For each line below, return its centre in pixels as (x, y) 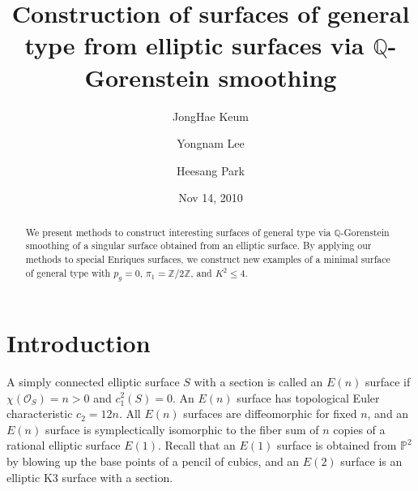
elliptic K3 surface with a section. (90, 477)
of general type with (68, 272)
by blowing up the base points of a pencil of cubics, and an (153, 461)
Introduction (79, 343)
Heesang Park (211, 170)
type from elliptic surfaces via (194, 45)
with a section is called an (258, 381)
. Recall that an (197, 445)
